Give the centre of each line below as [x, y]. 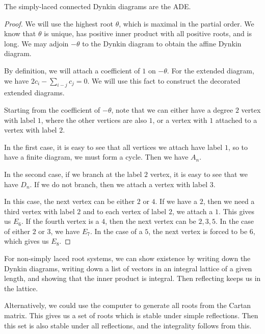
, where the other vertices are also [94, 120]
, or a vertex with [180, 120]
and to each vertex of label [125, 211]
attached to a [236, 120]
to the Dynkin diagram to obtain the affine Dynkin [162, 43]
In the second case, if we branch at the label [73, 174]
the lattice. [21, 288]
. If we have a [176, 201]
